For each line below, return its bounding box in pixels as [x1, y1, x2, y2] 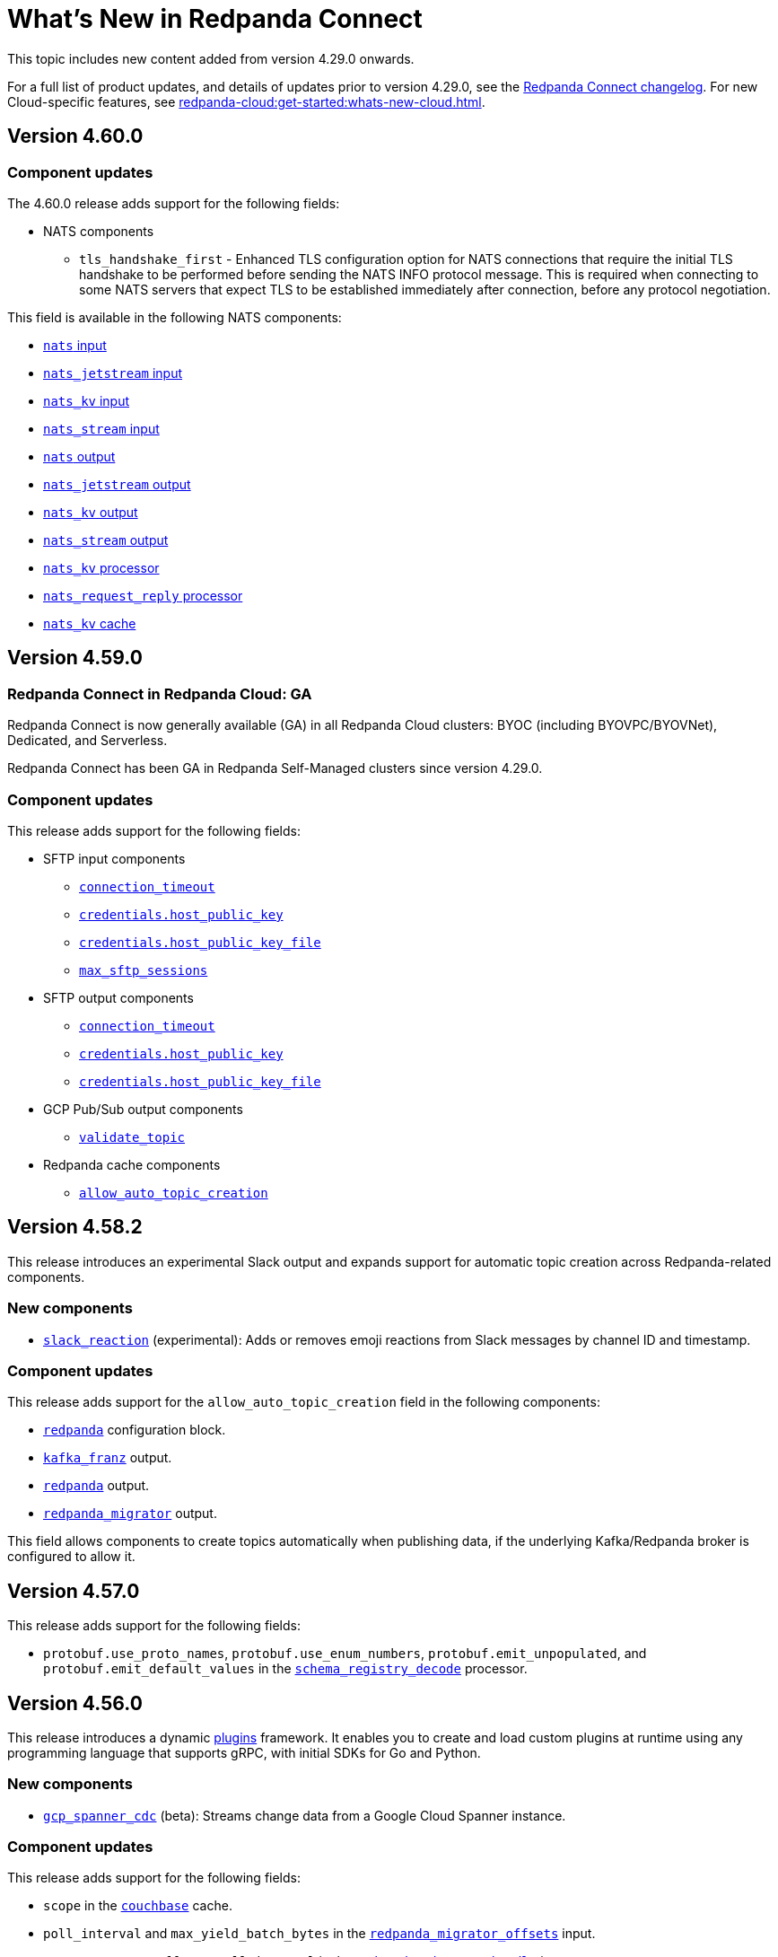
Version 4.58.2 [7, 1215, 143, 1239]
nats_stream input [43, 420, 160, 436]
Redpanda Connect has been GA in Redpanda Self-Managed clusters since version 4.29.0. [7, 760, 543, 777]
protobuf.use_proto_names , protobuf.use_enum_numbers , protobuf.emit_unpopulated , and [43, 1645, 647, 1662]
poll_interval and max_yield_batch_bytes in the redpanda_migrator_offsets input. [43, 1926, 596, 1942]
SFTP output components [43, 989, 194, 1005]
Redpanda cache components [43, 1156, 221, 1172]
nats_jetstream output [43, 476, 191, 492]
